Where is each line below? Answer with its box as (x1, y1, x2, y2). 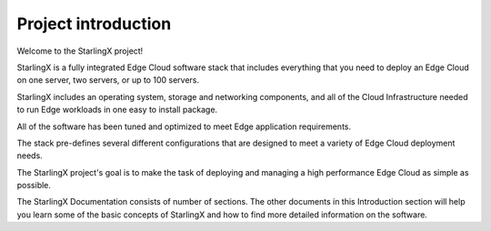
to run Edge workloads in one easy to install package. (16, 105, 218, 115)
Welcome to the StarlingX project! (16, 45, 144, 56)
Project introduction (16, 14, 172, 34)
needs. (16, 150, 43, 161)
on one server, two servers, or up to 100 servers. (16, 75, 200, 85)
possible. (16, 180, 52, 191)
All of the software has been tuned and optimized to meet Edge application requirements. (16, 121, 352, 132)
